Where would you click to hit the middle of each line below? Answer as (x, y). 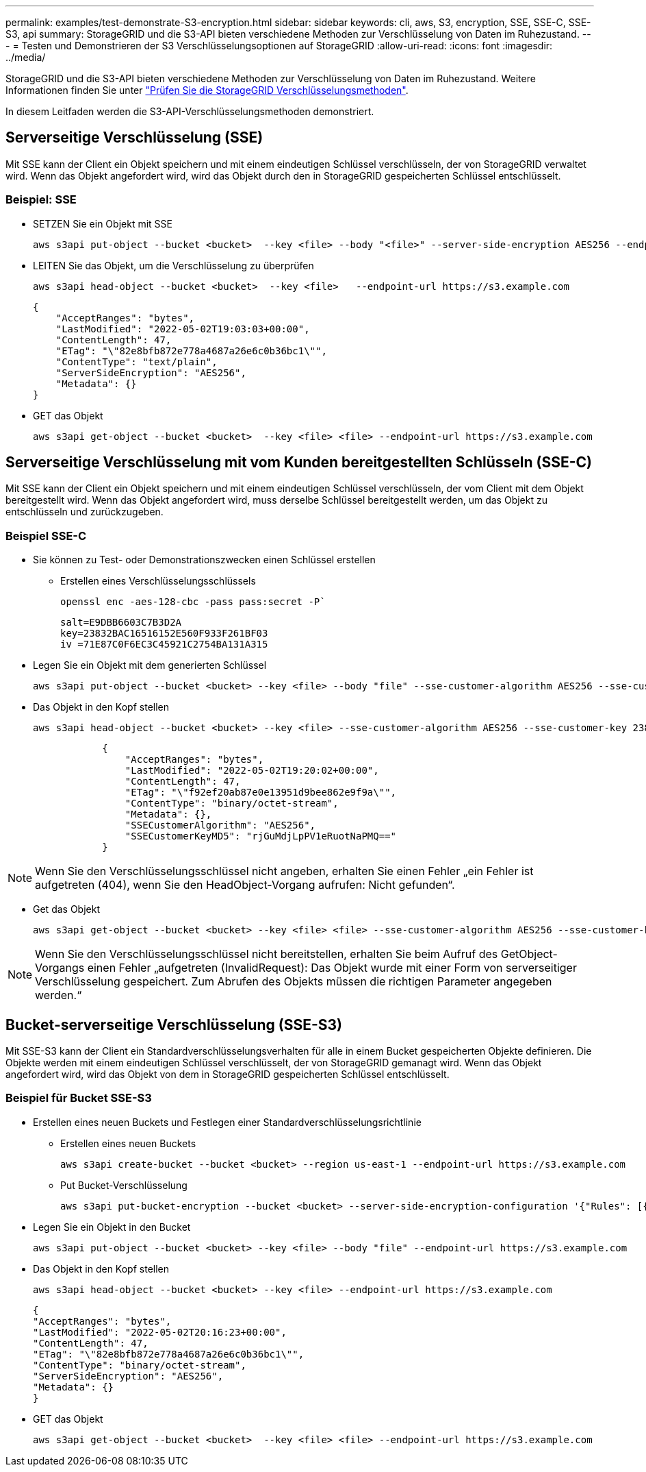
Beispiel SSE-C (46, 536)
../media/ (26, 57)
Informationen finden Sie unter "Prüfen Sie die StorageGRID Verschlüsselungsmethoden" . (207, 90)
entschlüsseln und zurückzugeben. (85, 512)
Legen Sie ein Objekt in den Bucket (112, 1227)
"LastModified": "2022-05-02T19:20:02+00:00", (252, 771)
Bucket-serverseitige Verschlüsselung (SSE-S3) (174, 1025)
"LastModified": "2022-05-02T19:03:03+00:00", (183, 329)
